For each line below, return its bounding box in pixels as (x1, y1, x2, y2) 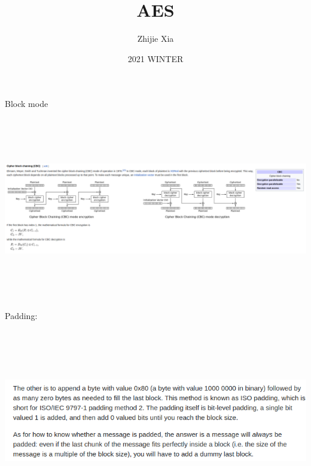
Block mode (5, 97, 48, 110)
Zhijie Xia (137, 32, 174, 45)
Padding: (5, 309, 38, 321)
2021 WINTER (127, 52, 184, 65)
